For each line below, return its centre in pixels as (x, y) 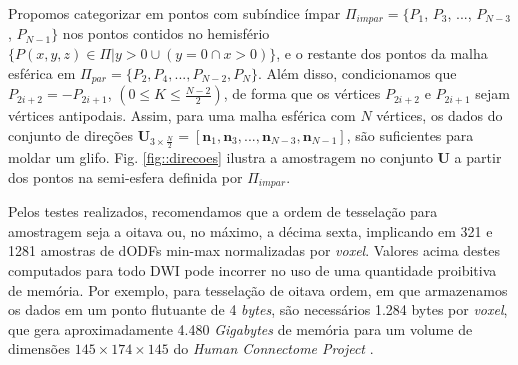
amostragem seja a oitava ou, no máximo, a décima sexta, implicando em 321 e (250, 230)
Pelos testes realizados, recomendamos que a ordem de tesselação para (223, 211)
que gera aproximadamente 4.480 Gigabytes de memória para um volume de (240, 328)
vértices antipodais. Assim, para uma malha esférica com (182, 115)
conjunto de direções (70, 134)
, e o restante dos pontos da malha (382, 53)
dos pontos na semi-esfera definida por (125, 176)
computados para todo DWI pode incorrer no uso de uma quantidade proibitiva (252, 269)
